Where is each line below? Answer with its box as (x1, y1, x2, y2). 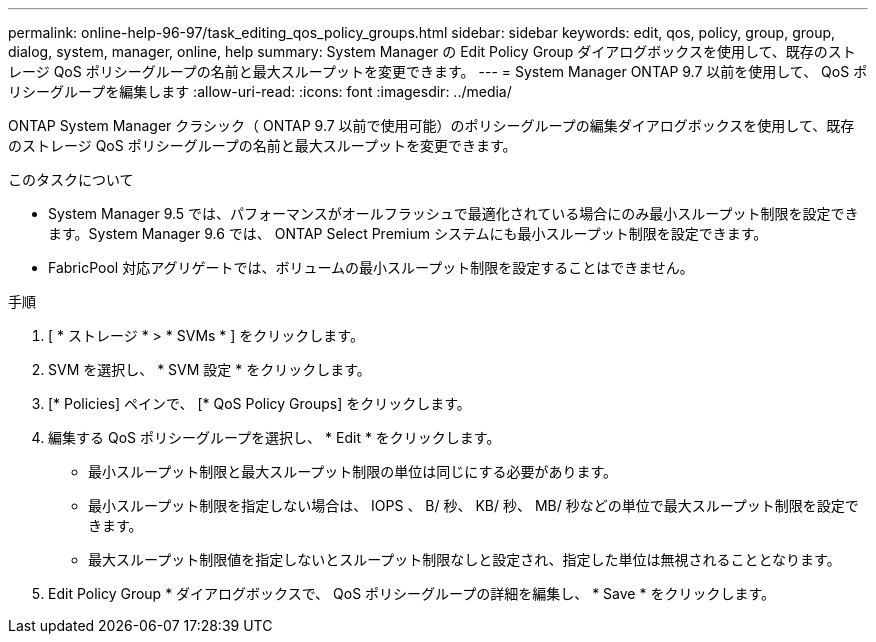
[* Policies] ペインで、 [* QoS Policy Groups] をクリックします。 (48, 395, 471, 412)
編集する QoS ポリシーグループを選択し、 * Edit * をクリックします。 (48, 429, 501, 446)
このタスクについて (8, 171, 134, 188)
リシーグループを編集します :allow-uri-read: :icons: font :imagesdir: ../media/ (8, 83, 512, 100)
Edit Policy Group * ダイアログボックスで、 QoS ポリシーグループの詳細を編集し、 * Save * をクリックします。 (48, 585, 775, 602)
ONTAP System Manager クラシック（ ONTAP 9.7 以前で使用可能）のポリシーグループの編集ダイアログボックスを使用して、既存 (8, 117, 855, 134)
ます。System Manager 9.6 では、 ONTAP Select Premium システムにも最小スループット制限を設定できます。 (48, 225, 768, 242)
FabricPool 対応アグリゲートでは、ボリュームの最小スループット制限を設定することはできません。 (48, 259, 694, 276)
